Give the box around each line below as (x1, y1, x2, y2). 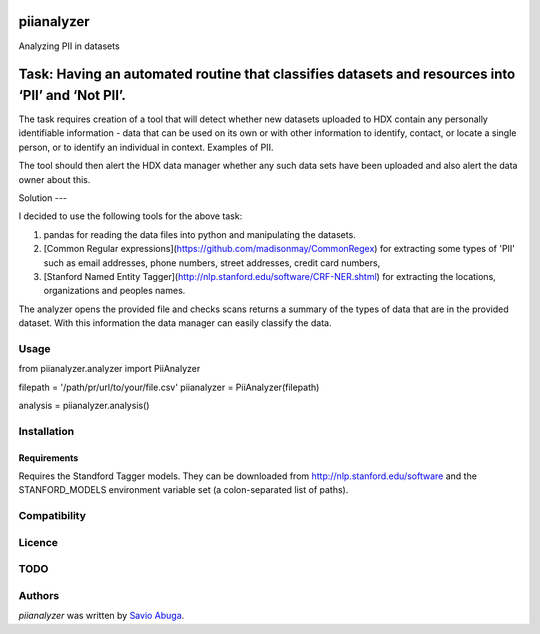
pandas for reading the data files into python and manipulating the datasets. (43, 228, 357, 240)
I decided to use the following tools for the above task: (18, 210, 243, 222)
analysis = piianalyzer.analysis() (18, 400, 150, 412)
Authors (18, 588, 60, 602)
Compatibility (18, 509, 87, 523)
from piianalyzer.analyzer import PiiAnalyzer (18, 363, 201, 375)
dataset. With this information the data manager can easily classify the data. (18, 317, 332, 329)
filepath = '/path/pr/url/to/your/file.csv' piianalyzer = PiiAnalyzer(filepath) (18, 381, 320, 393)
